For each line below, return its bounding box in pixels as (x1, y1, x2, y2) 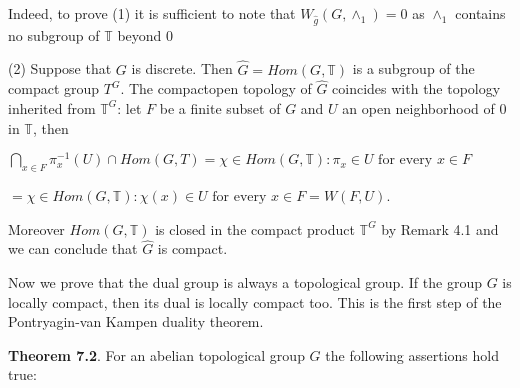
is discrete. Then (131, 58, 233, 79)
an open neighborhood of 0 (342, 97, 507, 118)
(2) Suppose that (8, 58, 112, 79)
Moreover (8, 218, 65, 239)
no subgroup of (8, 24, 100, 45)
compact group (8, 78, 100, 99)
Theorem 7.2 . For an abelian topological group (8, 344, 305, 365)
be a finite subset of (159, 97, 281, 118)
